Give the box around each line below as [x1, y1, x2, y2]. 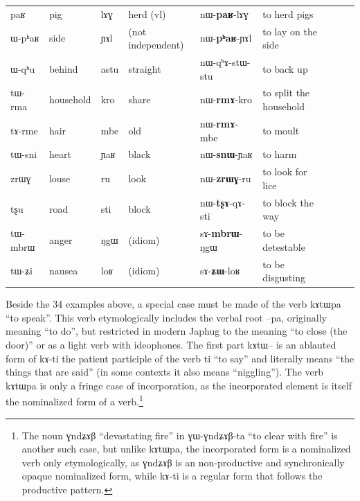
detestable [262, 239, 305, 254]
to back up [262, 61, 308, 76]
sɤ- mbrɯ [199, 226, 240, 240]
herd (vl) [128, 6, 166, 21]
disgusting [262, 270, 305, 285]
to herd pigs [262, 6, 314, 21]
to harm [262, 147, 297, 161]
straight [128, 61, 161, 76]
